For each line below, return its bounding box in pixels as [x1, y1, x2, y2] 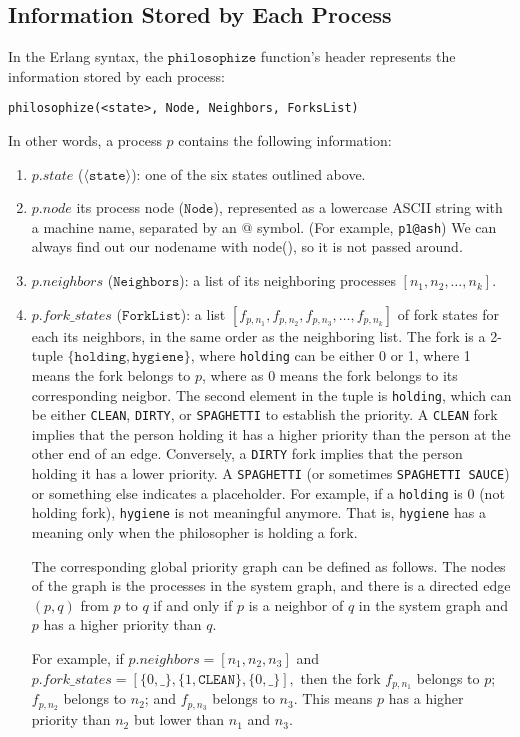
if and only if [153, 594, 233, 615]
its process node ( [76, 197, 185, 218]
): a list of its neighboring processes [179, 270, 396, 291]
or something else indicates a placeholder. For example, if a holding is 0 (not [31, 482, 505, 503]
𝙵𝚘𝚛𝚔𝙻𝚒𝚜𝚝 [122, 308, 181, 323]
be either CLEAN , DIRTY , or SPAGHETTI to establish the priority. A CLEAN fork [31, 404, 498, 425]
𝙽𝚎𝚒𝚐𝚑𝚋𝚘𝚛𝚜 [113, 275, 180, 290]
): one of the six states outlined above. [131, 163, 366, 184]
